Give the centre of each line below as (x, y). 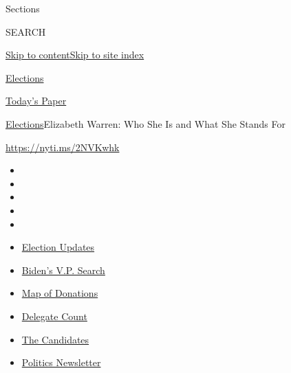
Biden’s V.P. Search (63, 270)
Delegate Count (54, 316)
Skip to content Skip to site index (75, 55)
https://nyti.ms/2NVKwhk (63, 147)
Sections (23, 8)
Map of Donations (60, 293)
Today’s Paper (36, 101)
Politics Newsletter (61, 362)
